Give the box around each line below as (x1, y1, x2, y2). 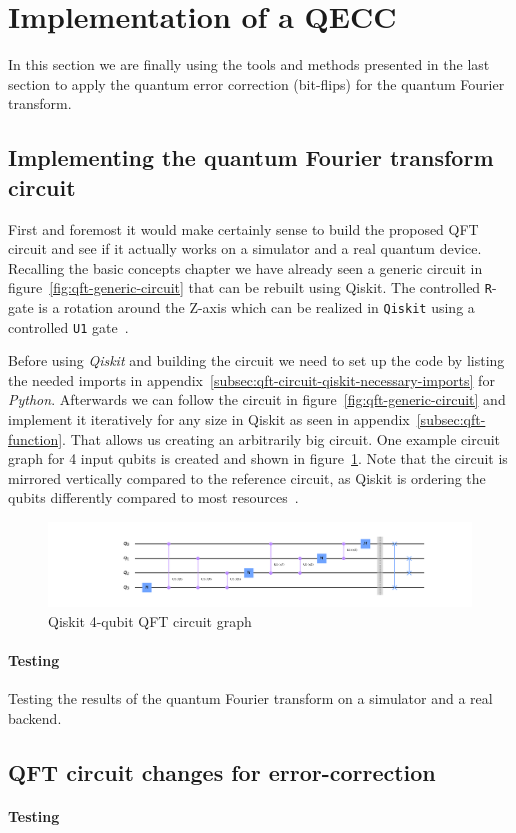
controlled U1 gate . (8, 316, 129, 337)
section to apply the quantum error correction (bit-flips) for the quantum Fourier (8, 73, 505, 94)
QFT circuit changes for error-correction (8, 756, 436, 787)
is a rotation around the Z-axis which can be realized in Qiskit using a (38, 296, 475, 317)
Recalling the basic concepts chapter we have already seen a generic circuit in (8, 257, 483, 278)
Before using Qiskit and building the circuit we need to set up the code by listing (8, 350, 505, 371)
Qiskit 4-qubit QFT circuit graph (48, 610, 252, 631)
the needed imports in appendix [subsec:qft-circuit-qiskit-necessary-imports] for (8, 369, 495, 390)
